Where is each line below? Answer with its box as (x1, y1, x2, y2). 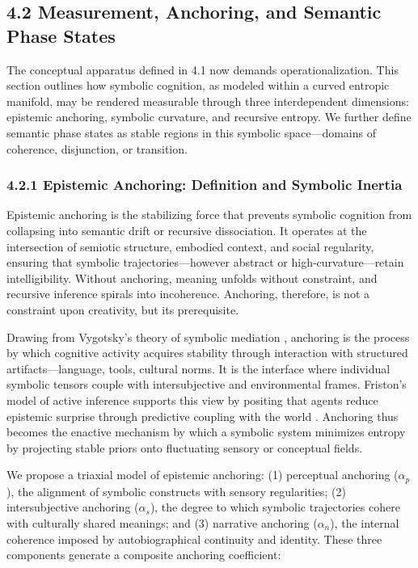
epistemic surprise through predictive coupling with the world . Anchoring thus (6, 407, 399, 424)
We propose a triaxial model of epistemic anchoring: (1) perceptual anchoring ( (6, 466, 399, 483)
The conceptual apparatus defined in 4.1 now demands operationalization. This (6, 61, 399, 78)
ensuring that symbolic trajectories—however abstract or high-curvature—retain (6, 254, 404, 271)
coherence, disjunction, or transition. (6, 140, 188, 157)
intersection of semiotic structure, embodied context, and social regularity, (6, 238, 374, 255)
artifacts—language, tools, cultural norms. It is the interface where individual (6, 360, 391, 377)
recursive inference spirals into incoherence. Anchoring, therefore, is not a (6, 285, 370, 302)
